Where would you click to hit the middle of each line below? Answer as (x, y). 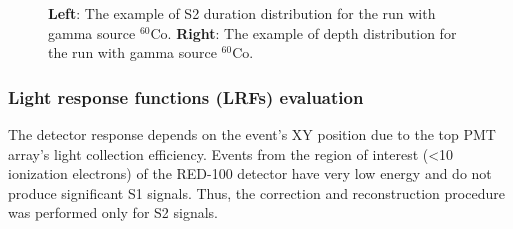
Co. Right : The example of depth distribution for (303, 32)
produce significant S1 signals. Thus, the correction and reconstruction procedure (256, 192)
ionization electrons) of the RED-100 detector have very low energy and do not (250, 173)
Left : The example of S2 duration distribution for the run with (242, 13)
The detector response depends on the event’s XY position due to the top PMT (252, 134)
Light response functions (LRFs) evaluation (186, 96)
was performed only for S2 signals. (113, 212)
